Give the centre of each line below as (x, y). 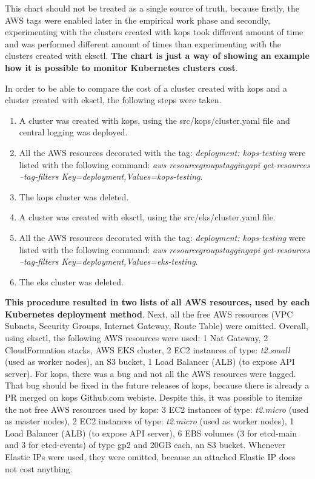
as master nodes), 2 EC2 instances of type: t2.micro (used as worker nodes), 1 (150, 421)
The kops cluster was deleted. (74, 196)
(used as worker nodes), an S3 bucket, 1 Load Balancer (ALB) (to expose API (150, 362)
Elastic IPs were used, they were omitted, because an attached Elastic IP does (150, 457)
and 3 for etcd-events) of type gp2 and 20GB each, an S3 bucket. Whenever (145, 445)
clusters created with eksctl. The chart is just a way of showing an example (157, 56)
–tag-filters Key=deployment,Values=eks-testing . (108, 261)
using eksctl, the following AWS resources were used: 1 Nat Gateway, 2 (137, 338)
